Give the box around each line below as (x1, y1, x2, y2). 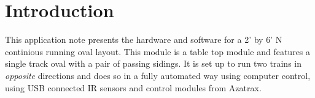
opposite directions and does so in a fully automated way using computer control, (5, 69, 311, 81)
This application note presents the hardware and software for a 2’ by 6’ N (5, 33, 282, 46)
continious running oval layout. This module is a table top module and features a (5, 45, 311, 58)
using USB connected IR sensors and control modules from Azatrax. (5, 81, 262, 94)
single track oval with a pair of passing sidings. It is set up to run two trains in (5, 57, 301, 70)
